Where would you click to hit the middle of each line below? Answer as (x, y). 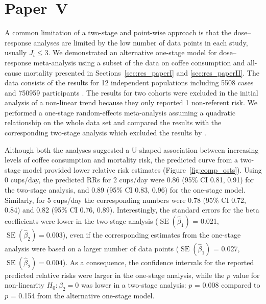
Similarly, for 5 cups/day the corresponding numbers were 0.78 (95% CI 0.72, (125, 200)
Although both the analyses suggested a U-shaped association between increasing (132, 149)
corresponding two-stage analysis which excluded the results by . (105, 133)
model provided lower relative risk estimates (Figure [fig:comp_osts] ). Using (142, 169)
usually (16, 52)
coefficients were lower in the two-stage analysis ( (81, 220)
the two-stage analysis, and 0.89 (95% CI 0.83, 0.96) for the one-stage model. (125, 190)
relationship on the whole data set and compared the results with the (113, 122)
